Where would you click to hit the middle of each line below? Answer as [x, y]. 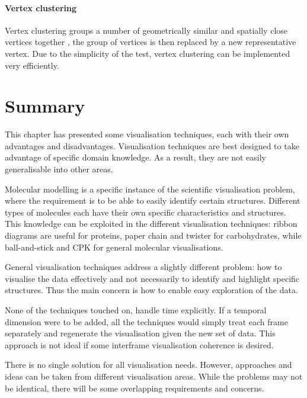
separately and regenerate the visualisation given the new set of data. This [140, 333]
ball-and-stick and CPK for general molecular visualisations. [114, 247]
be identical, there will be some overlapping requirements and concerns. [135, 388]
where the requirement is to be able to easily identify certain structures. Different [153, 200]
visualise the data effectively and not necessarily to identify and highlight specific [152, 278]
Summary [45, 106]
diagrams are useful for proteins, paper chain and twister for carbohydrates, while [153, 235]
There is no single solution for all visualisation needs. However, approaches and [148, 365]
